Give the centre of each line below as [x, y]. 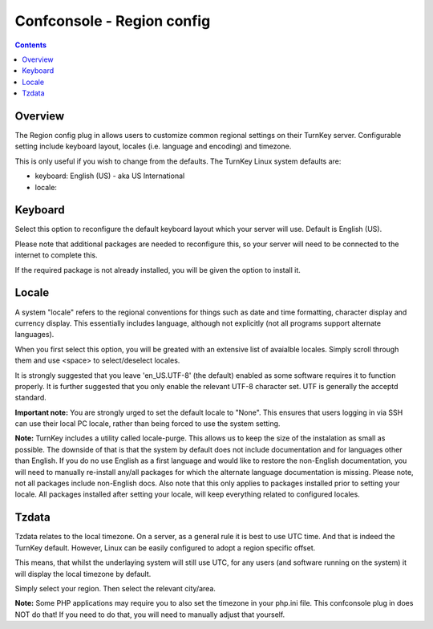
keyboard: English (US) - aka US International [110, 176]
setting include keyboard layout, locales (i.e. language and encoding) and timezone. [153, 146]
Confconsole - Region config [113, 21]
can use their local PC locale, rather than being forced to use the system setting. [148, 424]
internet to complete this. [56, 255]
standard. [31, 398]
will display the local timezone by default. [83, 574]
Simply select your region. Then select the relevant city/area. [115, 588]
